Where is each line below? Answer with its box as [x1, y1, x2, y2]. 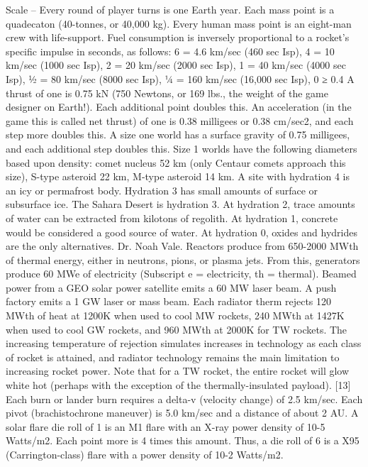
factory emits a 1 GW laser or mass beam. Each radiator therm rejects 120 [6, 294, 332, 309]
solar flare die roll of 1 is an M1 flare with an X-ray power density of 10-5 [6, 419, 325, 434]
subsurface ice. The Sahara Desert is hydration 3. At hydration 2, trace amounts [6, 197, 355, 211]
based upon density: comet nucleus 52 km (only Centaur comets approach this [6, 155, 346, 170]
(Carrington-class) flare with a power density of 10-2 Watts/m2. [6, 447, 284, 461]
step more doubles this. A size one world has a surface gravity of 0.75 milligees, [6, 127, 350, 142]
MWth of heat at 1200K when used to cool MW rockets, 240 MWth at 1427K [6, 308, 345, 323]
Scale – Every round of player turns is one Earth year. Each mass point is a [6, 2, 335, 16]
